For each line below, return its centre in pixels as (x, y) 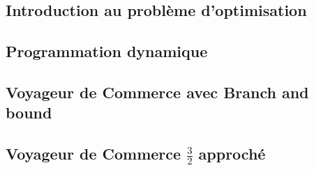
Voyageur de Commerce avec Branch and (157, 92)
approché (232, 154)
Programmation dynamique (107, 51)
